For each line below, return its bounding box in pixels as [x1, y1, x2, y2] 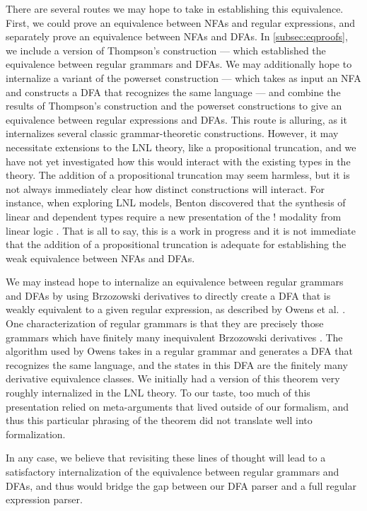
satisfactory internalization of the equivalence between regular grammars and [6, 464, 339, 478]
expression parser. [6, 492, 83, 507]
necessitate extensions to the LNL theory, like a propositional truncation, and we [6, 139, 356, 154]
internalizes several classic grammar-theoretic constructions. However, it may [6, 126, 339, 141]
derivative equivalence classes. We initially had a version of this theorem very [6, 371, 340, 386]
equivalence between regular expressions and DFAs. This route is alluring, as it [6, 112, 347, 127]
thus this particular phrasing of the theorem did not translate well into [6, 413, 313, 428]
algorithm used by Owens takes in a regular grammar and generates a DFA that [6, 343, 353, 358]
